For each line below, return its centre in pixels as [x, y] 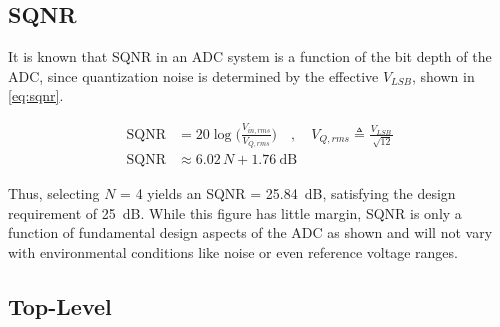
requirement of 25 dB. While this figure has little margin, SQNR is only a [235, 212]
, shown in [443, 75]
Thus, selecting [54, 193]
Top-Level [60, 306]
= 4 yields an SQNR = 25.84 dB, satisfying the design [288, 193]
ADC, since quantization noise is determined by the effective [193, 75]
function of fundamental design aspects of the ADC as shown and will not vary [250, 232]
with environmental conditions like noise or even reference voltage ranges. [233, 252]
